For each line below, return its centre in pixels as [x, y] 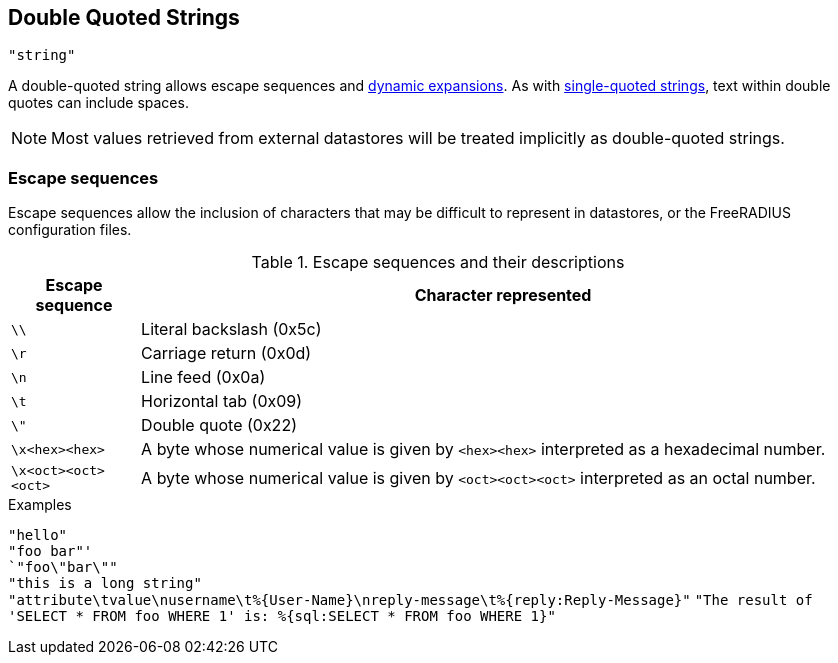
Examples [40, 505]
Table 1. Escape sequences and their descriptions [438, 262]
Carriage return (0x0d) [226, 353]
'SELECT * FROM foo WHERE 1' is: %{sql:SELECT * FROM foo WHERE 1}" [282, 616]
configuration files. [70, 230]
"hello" [38, 535]
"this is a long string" [105, 583]
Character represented [503, 295]
